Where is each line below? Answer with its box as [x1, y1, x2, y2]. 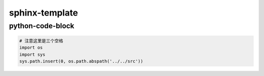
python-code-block [9, 21, 74, 30]
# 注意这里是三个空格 [19, 38, 64, 43]
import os [19, 45, 43, 51]
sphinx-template [9, 7, 78, 18]
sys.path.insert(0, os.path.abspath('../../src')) [19, 58, 144, 64]
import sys [19, 52, 45, 57]
